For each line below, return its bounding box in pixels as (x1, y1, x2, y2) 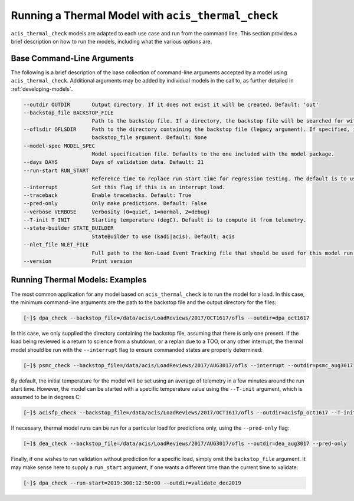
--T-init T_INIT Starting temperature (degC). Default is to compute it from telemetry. (23, 217, 307, 223)
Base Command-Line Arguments (11, 53, 134, 63)
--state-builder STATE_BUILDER (23, 225, 114, 232)
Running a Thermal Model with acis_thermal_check (11, 9, 278, 22)
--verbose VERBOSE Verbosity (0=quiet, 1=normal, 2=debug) (23, 208, 211, 215)
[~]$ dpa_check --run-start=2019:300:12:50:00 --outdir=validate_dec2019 (23, 479, 241, 486)
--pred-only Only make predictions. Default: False (23, 200, 207, 207)
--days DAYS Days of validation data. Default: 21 (23, 159, 204, 166)
